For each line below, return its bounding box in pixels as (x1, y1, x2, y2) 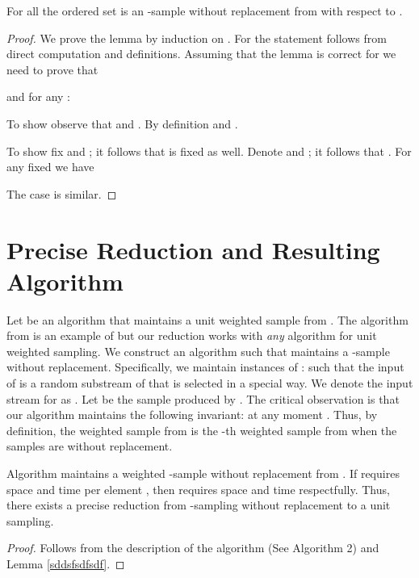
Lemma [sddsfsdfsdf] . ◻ (6, 555, 125, 572)
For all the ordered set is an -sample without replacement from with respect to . (6, 2, 403, 19)
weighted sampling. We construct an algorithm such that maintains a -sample (6, 342, 390, 359)
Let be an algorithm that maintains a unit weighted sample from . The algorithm (6, 311, 409, 328)
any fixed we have (6, 158, 94, 175)
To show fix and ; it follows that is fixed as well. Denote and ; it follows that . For (6, 142, 412, 159)
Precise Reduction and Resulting (6, 232, 380, 266)
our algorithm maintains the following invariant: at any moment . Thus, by (6, 406, 378, 423)
